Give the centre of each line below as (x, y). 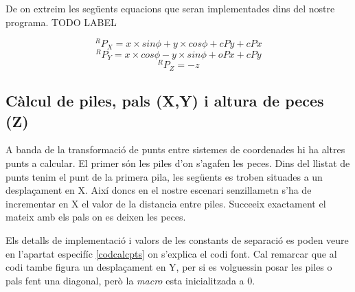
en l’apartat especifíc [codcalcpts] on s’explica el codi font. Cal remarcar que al (171, 253)
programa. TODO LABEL (61, 22)
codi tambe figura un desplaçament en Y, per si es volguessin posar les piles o (169, 267)
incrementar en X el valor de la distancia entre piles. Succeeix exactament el (166, 203)
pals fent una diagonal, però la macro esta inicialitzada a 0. (130, 280)
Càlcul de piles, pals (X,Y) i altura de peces (165, 101)
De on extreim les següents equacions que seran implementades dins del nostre (170, 8)
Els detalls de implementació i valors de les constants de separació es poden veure (177, 239)
